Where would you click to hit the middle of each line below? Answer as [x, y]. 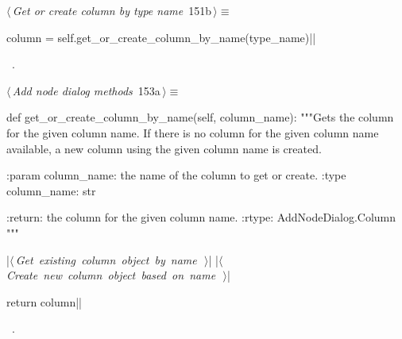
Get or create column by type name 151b [112, 10]
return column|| [44, 301]
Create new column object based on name [111, 275]
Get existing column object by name [106, 259]
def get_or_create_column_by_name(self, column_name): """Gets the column [200, 117]
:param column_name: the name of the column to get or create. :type [176, 175]
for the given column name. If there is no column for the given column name [193, 132]
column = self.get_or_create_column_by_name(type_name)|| [161, 37]
